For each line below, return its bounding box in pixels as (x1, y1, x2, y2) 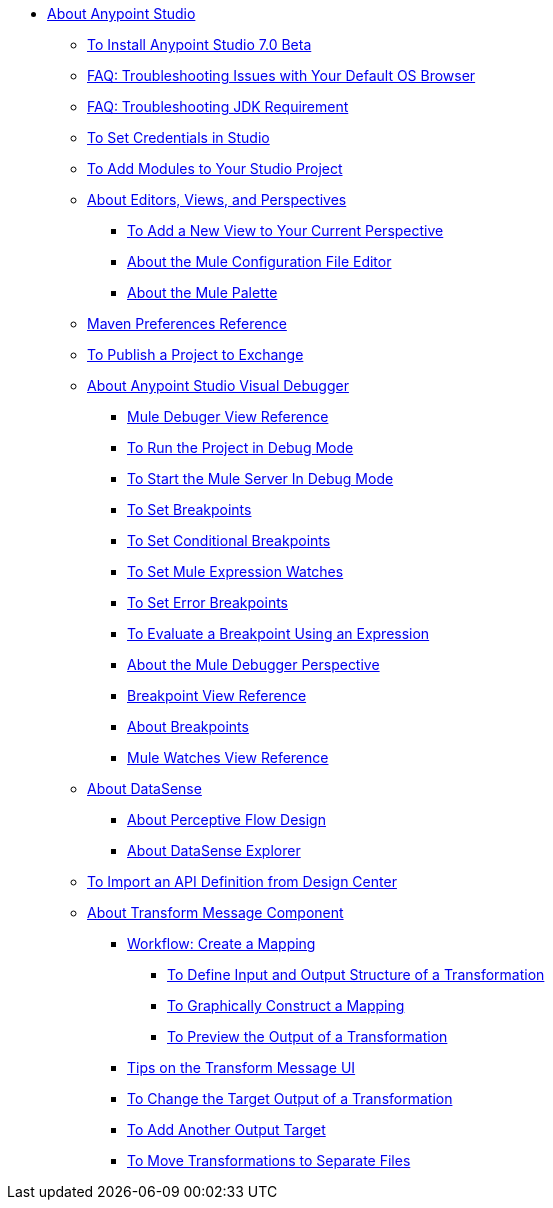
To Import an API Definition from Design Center (87, 873, 397, 890)
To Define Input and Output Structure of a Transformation (167, 966, 545, 983)
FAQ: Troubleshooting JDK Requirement (87, 98, 349, 115)
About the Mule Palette (127, 284, 278, 301)
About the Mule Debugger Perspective (127, 656, 380, 673)
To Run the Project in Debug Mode (127, 439, 354, 456)
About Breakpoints (127, 718, 249, 735)
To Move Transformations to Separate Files (127, 1152, 411, 1169)
